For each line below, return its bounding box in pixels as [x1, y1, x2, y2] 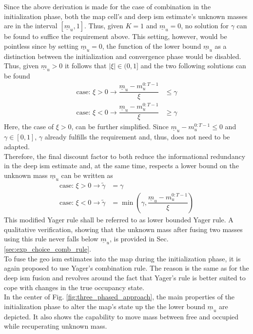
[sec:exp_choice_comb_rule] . [4, 244, 92, 254]
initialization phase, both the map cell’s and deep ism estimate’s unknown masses [4, 11, 248, 21]
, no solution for [181, 20, 229, 31]
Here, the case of [4, 121, 54, 132]
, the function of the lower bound [102, 40, 201, 51]
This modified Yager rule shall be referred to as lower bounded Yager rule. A [4, 215, 234, 224]
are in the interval [4, 20, 58, 31]
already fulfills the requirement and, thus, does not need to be [44, 132, 230, 142]
